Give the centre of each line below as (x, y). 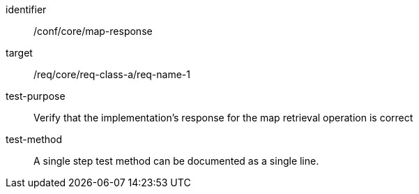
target (19, 53)
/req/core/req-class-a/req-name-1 (112, 74)
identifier (26, 9)
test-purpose (36, 96)
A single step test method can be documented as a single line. (176, 161)
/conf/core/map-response (93, 31)
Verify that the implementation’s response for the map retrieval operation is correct (223, 118)
